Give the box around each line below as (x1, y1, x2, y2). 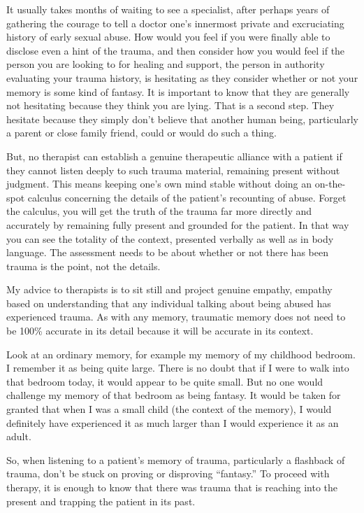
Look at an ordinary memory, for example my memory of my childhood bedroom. (6, 346, 356, 361)
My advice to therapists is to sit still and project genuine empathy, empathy (6, 282, 333, 297)
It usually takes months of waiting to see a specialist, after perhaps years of (6, 2, 330, 16)
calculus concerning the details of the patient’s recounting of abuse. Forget (27, 190, 347, 204)
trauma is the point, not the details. (6, 258, 161, 273)
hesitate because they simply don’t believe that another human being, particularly (6, 111, 358, 126)
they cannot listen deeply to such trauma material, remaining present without (6, 162, 340, 177)
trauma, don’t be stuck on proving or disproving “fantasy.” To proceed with (6, 466, 330, 481)
